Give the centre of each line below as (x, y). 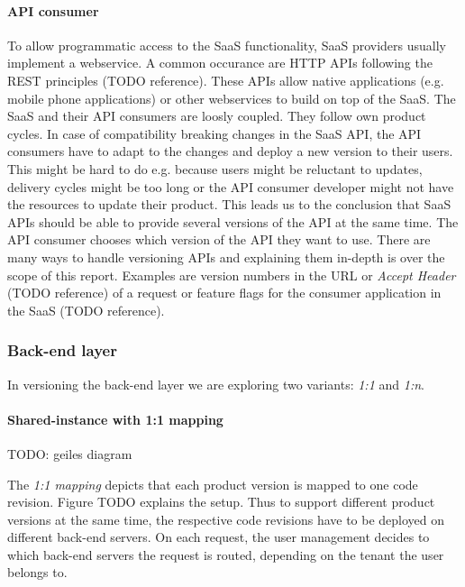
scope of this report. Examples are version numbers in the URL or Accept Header (232, 275)
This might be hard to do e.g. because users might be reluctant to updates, (215, 168)
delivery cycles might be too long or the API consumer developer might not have (231, 186)
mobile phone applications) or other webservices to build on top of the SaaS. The (232, 98)
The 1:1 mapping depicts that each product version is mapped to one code (213, 484)
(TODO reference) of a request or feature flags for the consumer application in (224, 293)
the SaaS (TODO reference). (86, 310)
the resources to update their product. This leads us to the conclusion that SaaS (229, 204)
